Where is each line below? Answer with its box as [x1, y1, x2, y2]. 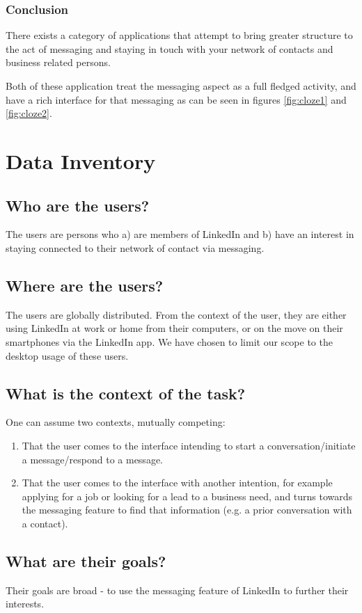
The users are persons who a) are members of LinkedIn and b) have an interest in [6, 227, 354, 241]
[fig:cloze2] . [6, 106, 52, 120]
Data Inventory [6, 146, 156, 175]
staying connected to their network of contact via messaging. [6, 240, 265, 255]
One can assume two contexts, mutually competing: [6, 415, 226, 429]
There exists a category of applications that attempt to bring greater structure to [6, 28, 353, 42]
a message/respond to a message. [22, 452, 163, 466]
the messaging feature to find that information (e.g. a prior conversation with [22, 502, 352, 517]
